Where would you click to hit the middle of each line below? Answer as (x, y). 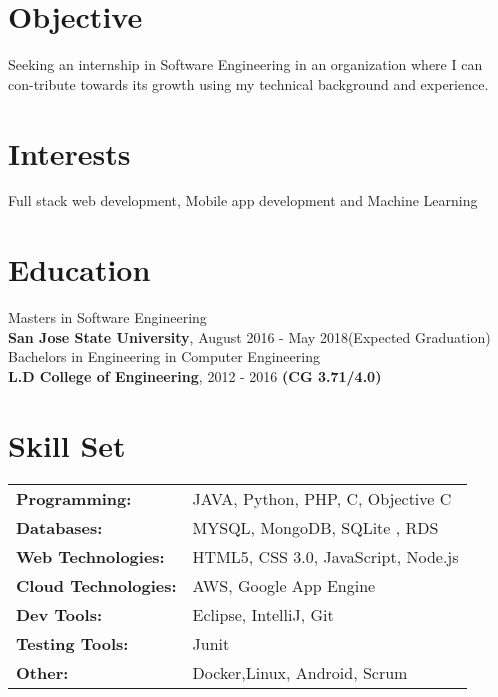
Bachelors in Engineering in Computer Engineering (164, 356)
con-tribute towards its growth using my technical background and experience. (248, 83)
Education (79, 269)
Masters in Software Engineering (107, 317)
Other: (42, 672)
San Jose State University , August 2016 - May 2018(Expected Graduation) (249, 336)
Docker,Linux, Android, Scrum (300, 672)
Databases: (59, 527)
